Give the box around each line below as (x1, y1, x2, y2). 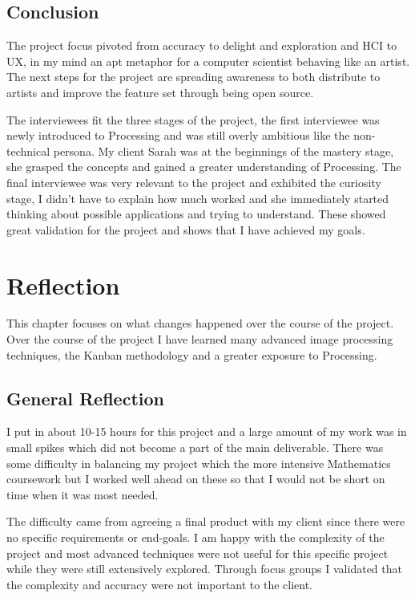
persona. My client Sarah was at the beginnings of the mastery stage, (53, 142, 394, 159)
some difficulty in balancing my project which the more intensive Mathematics (6, 454, 391, 471)
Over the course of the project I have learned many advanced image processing (6, 331, 393, 348)
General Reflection (6, 385, 164, 410)
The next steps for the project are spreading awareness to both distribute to (6, 68, 381, 85)
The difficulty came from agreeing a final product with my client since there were (6, 513, 405, 530)
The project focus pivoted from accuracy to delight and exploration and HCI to (6, 37, 397, 54)
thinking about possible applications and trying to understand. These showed (6, 205, 386, 222)
